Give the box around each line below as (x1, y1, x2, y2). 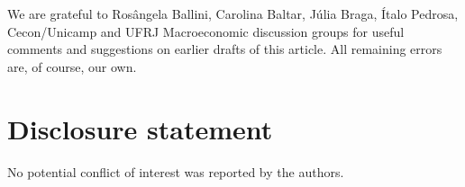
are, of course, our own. (7, 57, 137, 76)
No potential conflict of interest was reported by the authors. (7, 162, 344, 181)
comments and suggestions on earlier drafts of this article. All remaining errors (7, 40, 442, 58)
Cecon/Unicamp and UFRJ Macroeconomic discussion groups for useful (7, 22, 405, 40)
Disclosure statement (7, 110, 273, 147)
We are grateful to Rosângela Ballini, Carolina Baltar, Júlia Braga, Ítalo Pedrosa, (7, 4, 459, 22)
